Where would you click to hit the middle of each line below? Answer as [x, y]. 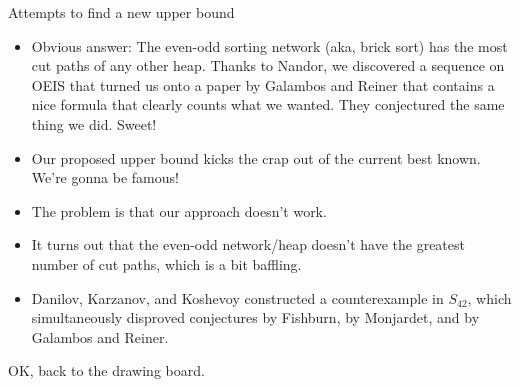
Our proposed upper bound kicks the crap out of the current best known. [256, 157]
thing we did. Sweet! [94, 123]
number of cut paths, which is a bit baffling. [166, 263]
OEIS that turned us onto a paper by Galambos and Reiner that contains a [263, 84]
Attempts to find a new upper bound [121, 12]
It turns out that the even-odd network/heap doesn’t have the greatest [248, 244]
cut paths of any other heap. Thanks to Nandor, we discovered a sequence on [268, 65]
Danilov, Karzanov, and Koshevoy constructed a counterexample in [237, 297]
